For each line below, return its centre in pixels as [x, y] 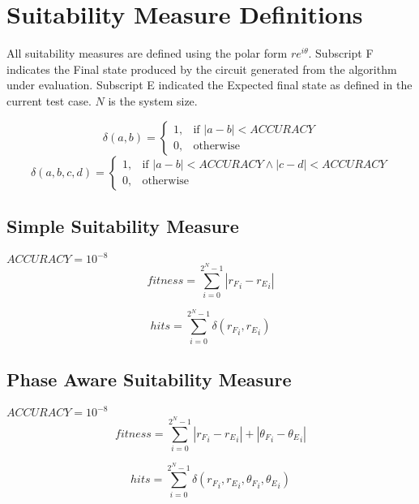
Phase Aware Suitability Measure [149, 379]
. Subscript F [341, 53]
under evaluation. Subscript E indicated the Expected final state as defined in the [209, 85]
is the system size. [153, 100]
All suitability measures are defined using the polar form [147, 53]
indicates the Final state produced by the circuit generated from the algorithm [202, 69]
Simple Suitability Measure [123, 225]
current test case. [49, 100]
